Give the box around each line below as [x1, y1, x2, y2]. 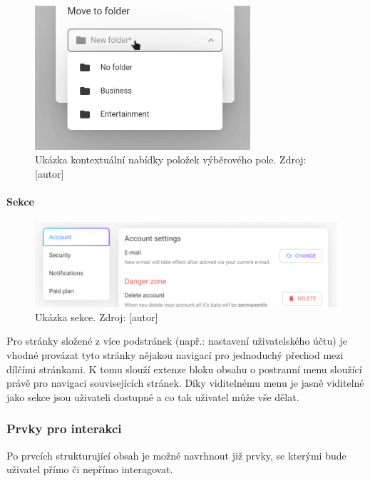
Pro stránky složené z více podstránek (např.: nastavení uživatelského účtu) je [6, 333, 347, 348]
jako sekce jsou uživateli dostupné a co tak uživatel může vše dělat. [6, 389, 299, 404]
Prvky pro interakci [6, 420, 122, 437]
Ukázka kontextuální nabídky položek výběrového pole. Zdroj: [35, 152, 307, 167]
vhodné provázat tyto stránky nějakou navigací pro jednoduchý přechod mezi [6, 347, 344, 362]
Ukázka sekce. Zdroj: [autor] [35, 309, 158, 324]
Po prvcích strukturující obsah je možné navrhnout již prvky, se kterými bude [6, 447, 346, 462]
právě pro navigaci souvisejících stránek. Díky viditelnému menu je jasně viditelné [6, 375, 364, 390]
